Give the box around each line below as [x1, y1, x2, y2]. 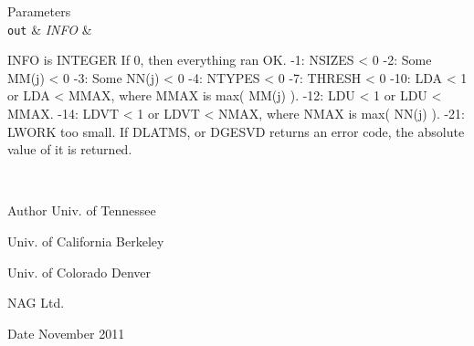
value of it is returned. [7, 140, 132, 159]
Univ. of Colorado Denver [7, 262, 152, 281]
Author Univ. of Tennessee [7, 201, 156, 220]
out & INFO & [7, 19, 92, 38]
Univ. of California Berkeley [7, 232, 164, 250]
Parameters [7, 2, 71, 20]
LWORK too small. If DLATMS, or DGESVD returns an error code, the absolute [7, 121, 465, 141]
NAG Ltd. [7, 293, 65, 312]
